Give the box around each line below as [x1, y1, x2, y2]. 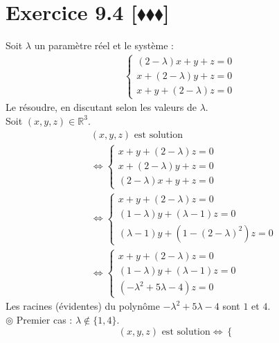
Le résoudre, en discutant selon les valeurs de [6, 100, 197, 114]
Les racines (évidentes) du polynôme [6, 299, 160, 313]
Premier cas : [16, 312, 73, 326]
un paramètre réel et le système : [34, 38, 174, 53]
